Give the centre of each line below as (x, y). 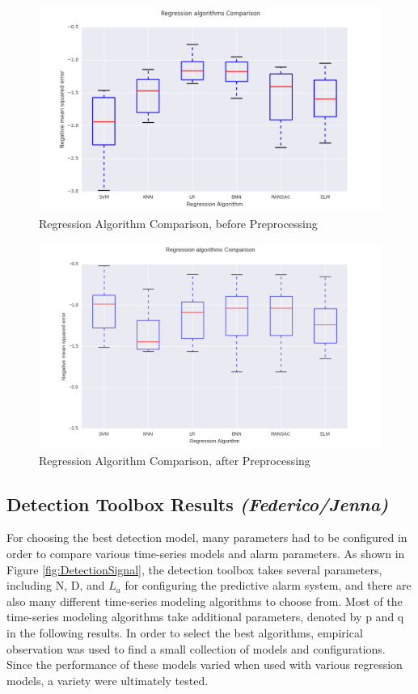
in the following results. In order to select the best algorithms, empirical (185, 632)
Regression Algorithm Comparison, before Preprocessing (178, 223)
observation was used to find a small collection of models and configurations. (196, 648)
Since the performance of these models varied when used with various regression (205, 664)
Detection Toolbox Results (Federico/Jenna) (198, 504)
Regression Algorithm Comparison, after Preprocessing (175, 460)
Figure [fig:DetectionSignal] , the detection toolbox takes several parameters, (194, 569)
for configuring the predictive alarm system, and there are (268, 585)
